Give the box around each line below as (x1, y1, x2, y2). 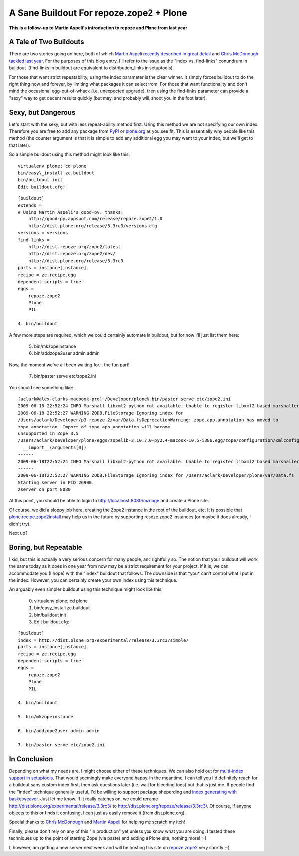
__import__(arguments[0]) (23, 444, 87, 450)
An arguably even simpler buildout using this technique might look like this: (9, 586, 163, 592)
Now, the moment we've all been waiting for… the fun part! (9, 362, 130, 368)
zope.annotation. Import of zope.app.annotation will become (18, 424, 170, 429)
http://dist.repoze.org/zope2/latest (28, 244, 121, 249)
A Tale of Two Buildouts (9, 38, 84, 46)
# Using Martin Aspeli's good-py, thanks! (18, 210, 124, 214)
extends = (18, 202, 42, 208)
